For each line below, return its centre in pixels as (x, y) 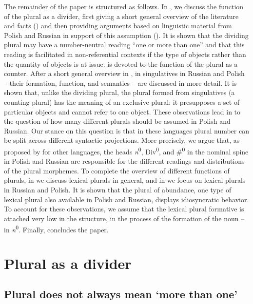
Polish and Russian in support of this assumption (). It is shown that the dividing (126, 35)
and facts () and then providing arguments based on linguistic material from (118, 26)
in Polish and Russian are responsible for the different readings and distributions (124, 161)
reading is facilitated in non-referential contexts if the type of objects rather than (125, 54)
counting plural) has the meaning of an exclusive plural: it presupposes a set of (122, 102)
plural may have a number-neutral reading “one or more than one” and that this (124, 45)
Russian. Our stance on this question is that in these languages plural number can (126, 130)
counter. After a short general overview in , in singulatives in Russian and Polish (124, 73)
